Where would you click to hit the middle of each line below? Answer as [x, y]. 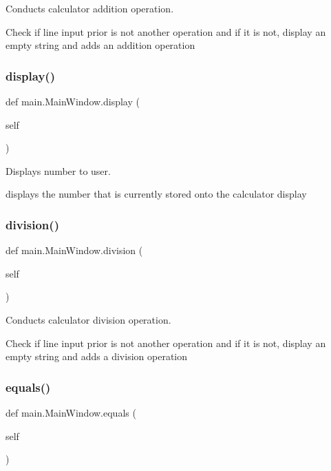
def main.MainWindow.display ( [73, 101]
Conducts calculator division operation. [88, 319]
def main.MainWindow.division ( [74, 250]
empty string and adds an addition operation [100, 45]
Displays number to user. [58, 170]
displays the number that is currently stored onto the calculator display [156, 194]
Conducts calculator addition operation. [90, 8]
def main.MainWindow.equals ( [71, 412]
